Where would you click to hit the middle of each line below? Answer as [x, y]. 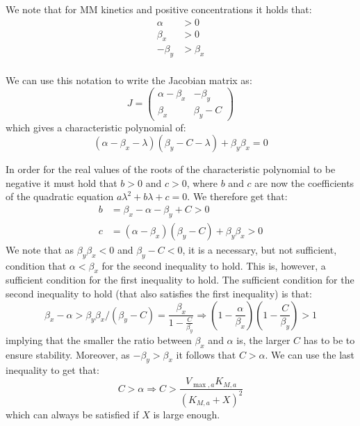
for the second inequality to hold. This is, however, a [214, 265]
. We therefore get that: [237, 196]
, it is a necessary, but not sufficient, [260, 249]
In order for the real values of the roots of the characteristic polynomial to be [171, 169]
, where [202, 182]
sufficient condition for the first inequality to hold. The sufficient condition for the [180, 280]
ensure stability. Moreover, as [68, 354]
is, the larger [263, 339]
